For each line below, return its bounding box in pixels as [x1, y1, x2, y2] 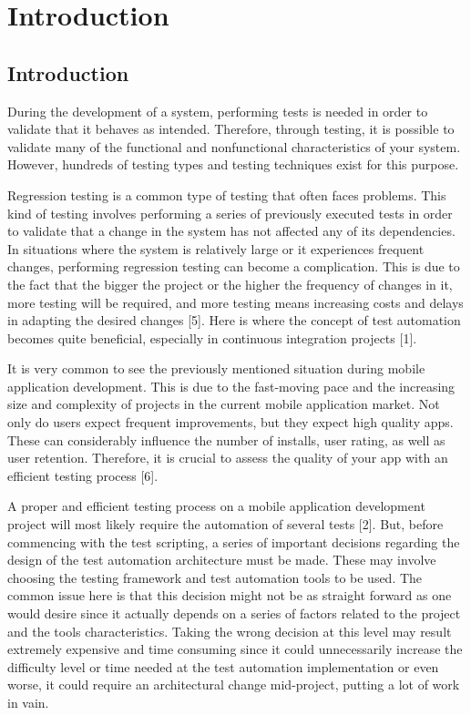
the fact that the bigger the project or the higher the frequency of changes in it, [7, 274, 453, 293]
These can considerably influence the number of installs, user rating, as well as [7, 430, 445, 449]
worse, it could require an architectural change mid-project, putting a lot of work [7, 675, 460, 694]
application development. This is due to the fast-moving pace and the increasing [7, 376, 456, 395]
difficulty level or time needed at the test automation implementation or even [7, 657, 439, 676]
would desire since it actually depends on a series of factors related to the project [7, 604, 461, 623]
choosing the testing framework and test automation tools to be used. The [7, 567, 423, 587]
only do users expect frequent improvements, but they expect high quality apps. [7, 413, 454, 432]
